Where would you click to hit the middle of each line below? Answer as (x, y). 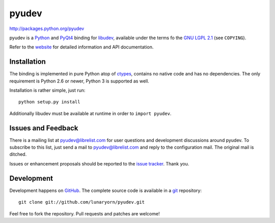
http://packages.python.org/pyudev (47, 29)
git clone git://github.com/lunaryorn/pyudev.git (82, 202)
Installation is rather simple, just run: (47, 90)
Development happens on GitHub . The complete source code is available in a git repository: (106, 190)
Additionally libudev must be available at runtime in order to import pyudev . (90, 113)
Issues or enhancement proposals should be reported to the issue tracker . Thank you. (99, 163)
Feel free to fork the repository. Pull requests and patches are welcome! (85, 213)
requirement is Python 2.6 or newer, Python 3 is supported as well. (79, 81)
